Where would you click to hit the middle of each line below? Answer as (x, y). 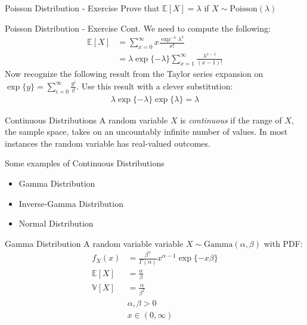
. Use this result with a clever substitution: (155, 86)
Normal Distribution (56, 223)
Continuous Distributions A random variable (86, 120)
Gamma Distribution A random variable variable (94, 243)
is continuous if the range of (231, 120)
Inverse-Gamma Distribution (71, 203)
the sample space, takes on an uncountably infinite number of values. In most (146, 131)
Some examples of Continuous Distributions (85, 163)
